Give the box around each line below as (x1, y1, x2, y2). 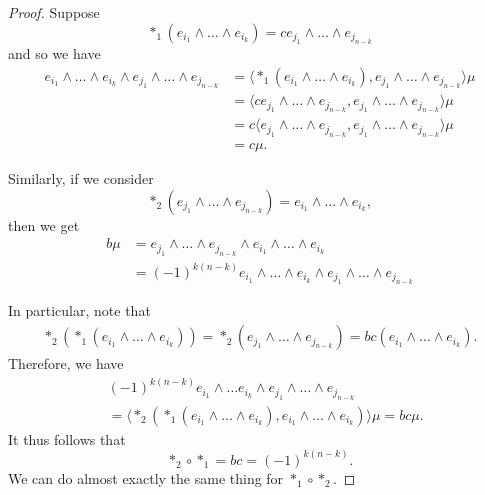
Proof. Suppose (8, 2, 100, 22)
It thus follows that (8, 428, 126, 449)
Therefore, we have (8, 353, 124, 374)
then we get (8, 214, 80, 235)
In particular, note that (8, 300, 151, 321)
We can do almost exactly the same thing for (8, 467, 284, 488)
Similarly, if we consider (8, 167, 154, 188)
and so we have (8, 43, 101, 63)
